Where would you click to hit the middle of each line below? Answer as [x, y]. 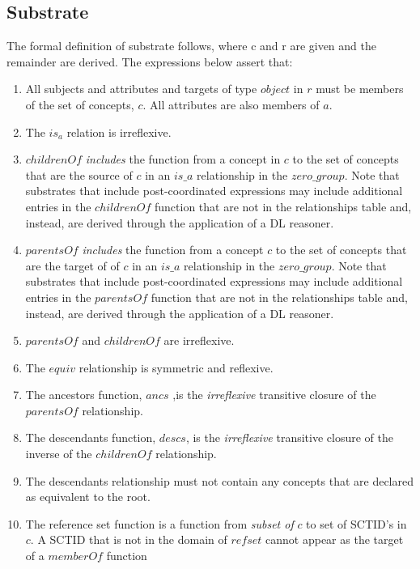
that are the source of [79, 174]
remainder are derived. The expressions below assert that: [150, 61]
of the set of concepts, [80, 104]
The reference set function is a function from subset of [159, 523]
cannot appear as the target [335, 539]
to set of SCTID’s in [356, 523]
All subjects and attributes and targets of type [141, 89]
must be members [360, 89]
